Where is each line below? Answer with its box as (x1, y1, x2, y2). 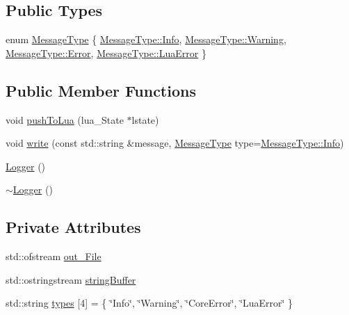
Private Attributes (6, 216, 141, 238)
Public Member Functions (6, 79, 196, 101)
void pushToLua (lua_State (6, 112, 124, 127)
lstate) (131, 112, 159, 127)
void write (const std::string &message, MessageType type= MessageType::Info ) (6, 136, 344, 150)
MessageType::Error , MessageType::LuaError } (6, 45, 206, 60)
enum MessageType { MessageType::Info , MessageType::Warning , (6, 32, 286, 47)
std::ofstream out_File (6, 249, 102, 264)
